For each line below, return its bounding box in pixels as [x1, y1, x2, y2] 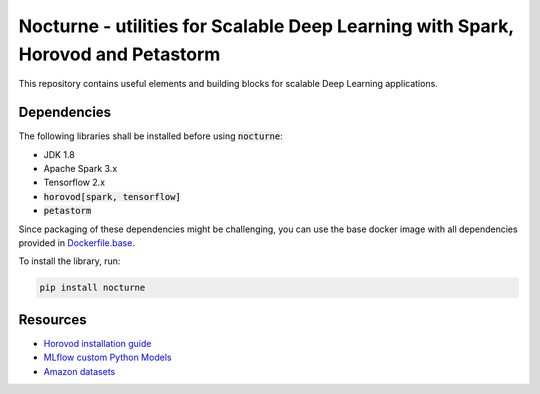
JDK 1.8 [43, 148, 75, 160]
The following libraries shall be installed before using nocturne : [18, 130, 284, 142]
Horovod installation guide [43, 337, 152, 349]
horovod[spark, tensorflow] [43, 191, 182, 202]
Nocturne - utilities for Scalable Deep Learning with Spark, [18, 15, 514, 37]
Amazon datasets [43, 365, 116, 377]
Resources [18, 311, 87, 328]
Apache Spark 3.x [43, 163, 118, 175]
